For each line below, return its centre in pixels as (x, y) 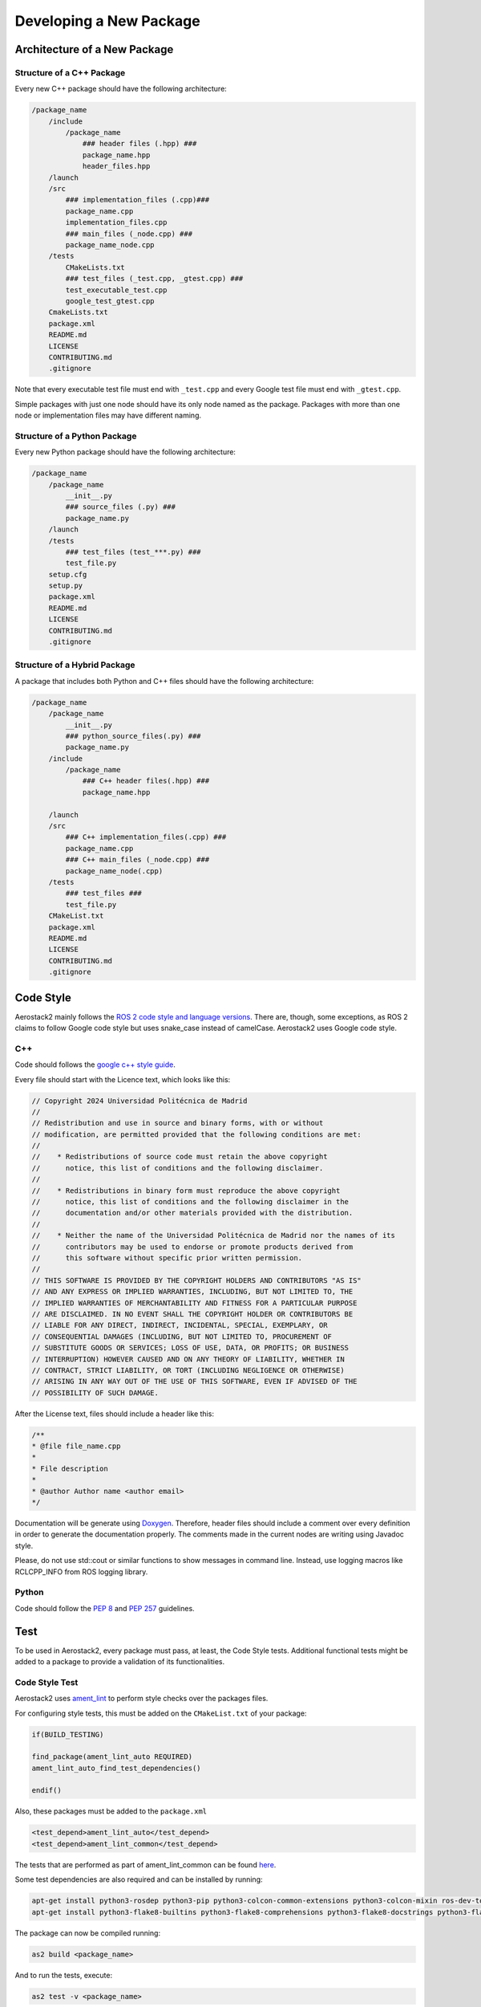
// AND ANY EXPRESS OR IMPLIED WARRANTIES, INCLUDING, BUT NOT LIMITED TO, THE (192, 1292)
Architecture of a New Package (94, 49)
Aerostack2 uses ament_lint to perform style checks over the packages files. (141, 1699)
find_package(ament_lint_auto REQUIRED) (112, 1757)
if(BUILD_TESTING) (68, 1734)
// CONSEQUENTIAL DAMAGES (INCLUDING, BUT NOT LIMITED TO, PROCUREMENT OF (182, 1336)
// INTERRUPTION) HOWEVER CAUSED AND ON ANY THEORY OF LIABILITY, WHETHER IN (188, 1359)
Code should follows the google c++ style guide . (95, 1065)
